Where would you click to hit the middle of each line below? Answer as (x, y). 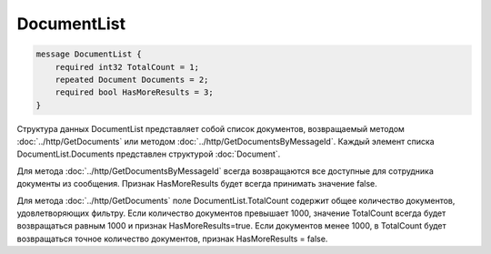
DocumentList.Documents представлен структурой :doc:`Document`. (149, 154)
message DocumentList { (89, 54)
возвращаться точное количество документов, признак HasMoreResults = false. (172, 239)
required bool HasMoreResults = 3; (134, 92)
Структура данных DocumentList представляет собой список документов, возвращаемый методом (210, 128)
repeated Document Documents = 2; (132, 79)
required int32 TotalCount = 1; (127, 67)
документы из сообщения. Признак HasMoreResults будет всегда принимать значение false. (197, 184)
